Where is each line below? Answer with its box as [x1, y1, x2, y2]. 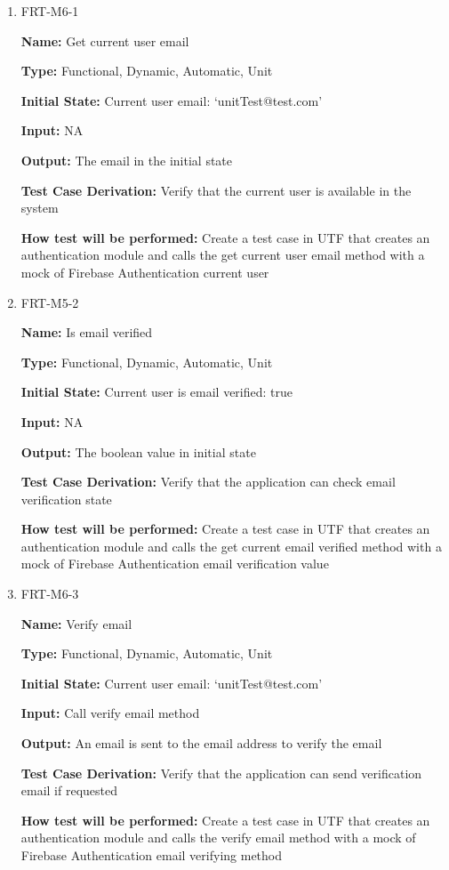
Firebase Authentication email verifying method [20, 846, 282, 864]
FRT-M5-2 [20, 293, 79, 311]
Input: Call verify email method [20, 704, 200, 722]
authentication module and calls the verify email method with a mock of [20, 828, 416, 847]
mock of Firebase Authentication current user [20, 262, 269, 281]
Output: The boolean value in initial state [20, 442, 256, 461]
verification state [20, 489, 112, 508]
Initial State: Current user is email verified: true [20, 383, 293, 401]
